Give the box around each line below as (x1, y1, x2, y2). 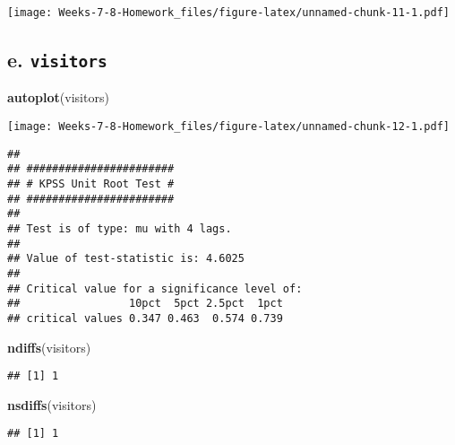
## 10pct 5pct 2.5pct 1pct (7, 297, 283, 310)
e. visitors (7, 46, 107, 74)
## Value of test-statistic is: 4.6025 (7, 252, 245, 266)
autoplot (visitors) (7, 88, 109, 107)
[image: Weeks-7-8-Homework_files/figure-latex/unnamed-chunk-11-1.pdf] (7, 6, 450, 19)
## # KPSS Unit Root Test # (7, 178, 175, 190)
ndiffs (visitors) (7, 337, 91, 356)
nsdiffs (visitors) (7, 395, 97, 414)
